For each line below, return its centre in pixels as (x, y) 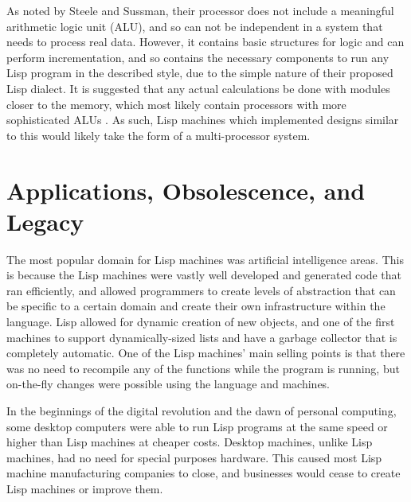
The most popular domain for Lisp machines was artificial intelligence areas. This (205, 259)
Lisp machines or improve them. (85, 488)
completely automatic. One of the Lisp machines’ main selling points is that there (206, 353)
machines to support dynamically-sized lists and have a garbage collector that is (202, 337)
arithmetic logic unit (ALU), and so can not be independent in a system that (195, 26)
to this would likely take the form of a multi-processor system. (159, 135)
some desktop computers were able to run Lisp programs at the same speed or (197, 426)
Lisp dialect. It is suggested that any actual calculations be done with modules (198, 88)
